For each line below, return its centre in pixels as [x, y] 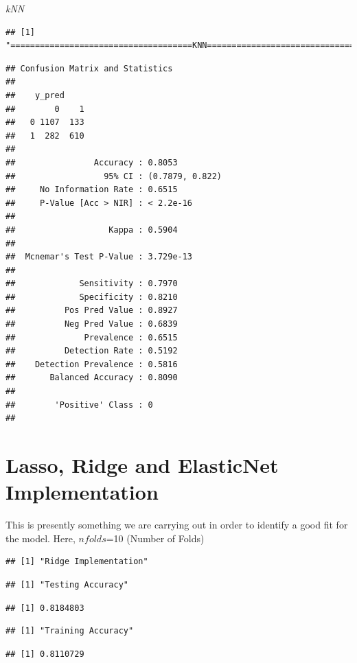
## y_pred [35, 95]
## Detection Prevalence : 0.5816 [92, 364]
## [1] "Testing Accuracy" [67, 584]
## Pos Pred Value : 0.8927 [92, 311]
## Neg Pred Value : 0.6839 [92, 324]
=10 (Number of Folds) [155, 538]
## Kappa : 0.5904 [92, 230]
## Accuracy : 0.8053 [92, 162]
